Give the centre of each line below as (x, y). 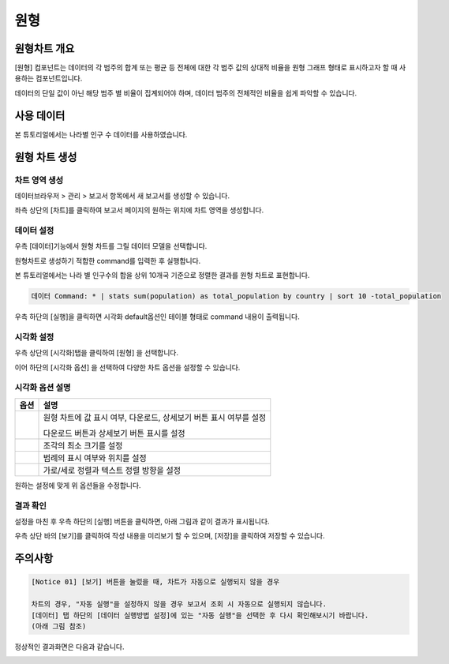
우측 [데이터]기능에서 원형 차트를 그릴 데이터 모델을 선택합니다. (111, 246)
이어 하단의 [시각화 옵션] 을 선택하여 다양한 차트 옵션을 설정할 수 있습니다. (127, 367)
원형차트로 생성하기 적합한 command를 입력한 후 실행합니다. (108, 261)
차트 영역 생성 (39, 180)
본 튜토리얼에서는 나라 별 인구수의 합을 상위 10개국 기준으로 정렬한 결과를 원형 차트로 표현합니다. (162, 276)
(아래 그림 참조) (59, 626)
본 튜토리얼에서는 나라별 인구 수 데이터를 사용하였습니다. (101, 134)
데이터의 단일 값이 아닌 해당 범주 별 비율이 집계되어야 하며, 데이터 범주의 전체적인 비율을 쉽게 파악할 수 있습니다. (186, 93)
